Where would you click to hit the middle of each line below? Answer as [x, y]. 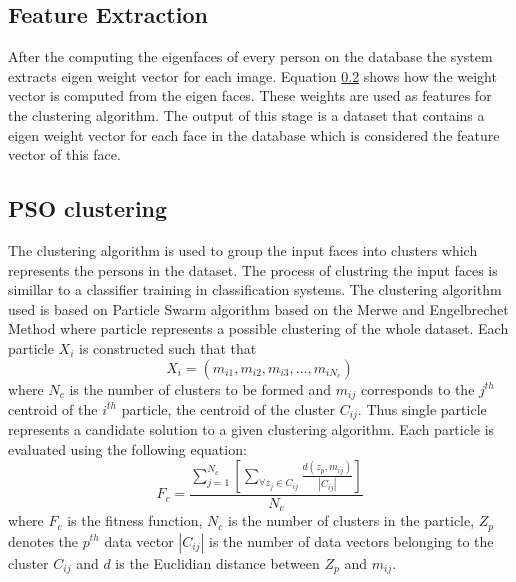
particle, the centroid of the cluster [228, 408]
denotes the [43, 540]
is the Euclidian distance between [217, 562]
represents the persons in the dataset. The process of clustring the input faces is [253, 269]
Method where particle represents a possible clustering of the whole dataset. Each [258, 328]
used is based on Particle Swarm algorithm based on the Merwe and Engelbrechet [258, 308]
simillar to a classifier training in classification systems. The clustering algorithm [255, 289]
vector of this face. [64, 154]
